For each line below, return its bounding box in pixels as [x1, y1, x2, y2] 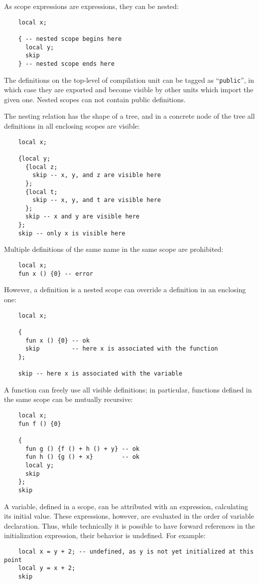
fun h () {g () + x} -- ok [25, 453, 140, 461]
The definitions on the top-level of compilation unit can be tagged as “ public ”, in [4, 74, 255, 85]
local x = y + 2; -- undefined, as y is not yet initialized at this [18, 548, 254, 555]
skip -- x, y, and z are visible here [32, 172, 161, 179]
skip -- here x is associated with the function [25, 345, 218, 353]
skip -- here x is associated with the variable [18, 370, 182, 378]
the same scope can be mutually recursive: [4, 394, 133, 404]
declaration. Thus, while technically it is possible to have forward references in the [4, 520, 255, 531]
